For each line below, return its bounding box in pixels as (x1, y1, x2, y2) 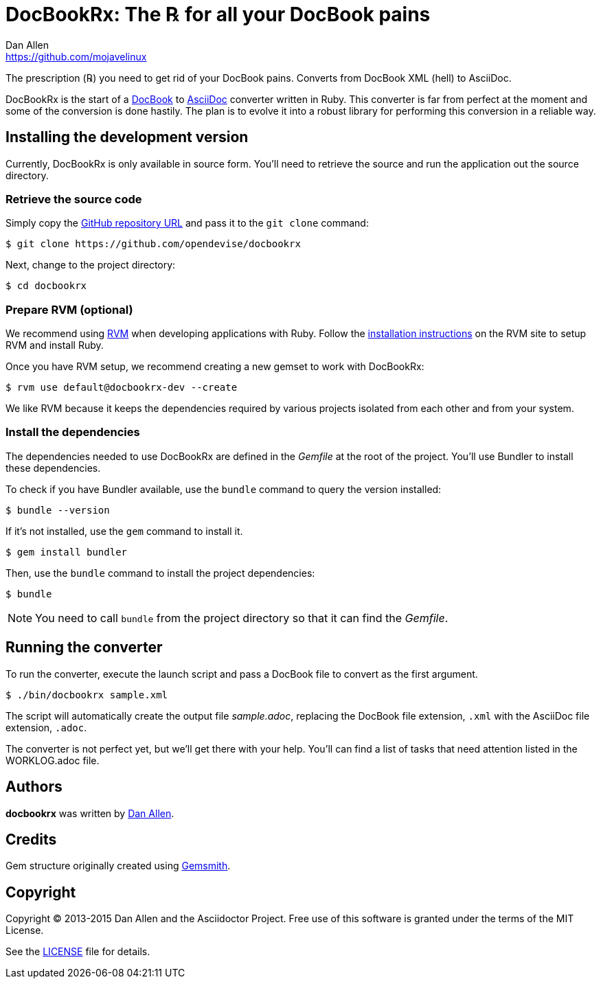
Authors (5, 778, 63, 796)
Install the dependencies (5, 425, 140, 439)
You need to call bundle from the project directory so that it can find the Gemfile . (35, 610, 449, 625)
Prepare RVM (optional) (5, 302, 133, 317)
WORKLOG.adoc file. (5, 754, 100, 766)
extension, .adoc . (5, 721, 87, 733)
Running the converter (5, 639, 163, 656)
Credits (5, 830, 57, 848)
